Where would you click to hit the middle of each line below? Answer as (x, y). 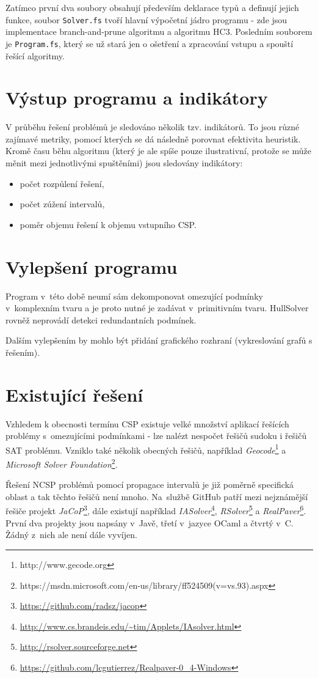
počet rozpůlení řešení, (62, 183)
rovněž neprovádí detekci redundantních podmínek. (101, 319)
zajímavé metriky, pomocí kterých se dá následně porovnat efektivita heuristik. (153, 138)
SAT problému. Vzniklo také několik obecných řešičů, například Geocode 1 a (146, 449)
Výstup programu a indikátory (137, 98)
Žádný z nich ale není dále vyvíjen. (71, 535)
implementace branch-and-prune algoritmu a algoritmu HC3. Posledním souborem (159, 31)
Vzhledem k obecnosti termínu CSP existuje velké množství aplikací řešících (147, 423)
